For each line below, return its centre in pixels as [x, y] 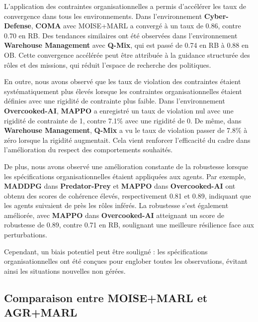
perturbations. [26, 235]
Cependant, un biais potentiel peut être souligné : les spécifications [106, 251]
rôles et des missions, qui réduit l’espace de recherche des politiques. [108, 64]
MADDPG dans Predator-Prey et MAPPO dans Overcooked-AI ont [120, 186]
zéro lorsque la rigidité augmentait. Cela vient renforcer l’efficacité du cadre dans [127, 140]
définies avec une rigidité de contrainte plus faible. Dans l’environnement [115, 101]
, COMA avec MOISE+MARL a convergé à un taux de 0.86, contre [136, 26]
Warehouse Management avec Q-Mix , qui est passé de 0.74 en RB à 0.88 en [126, 45]
